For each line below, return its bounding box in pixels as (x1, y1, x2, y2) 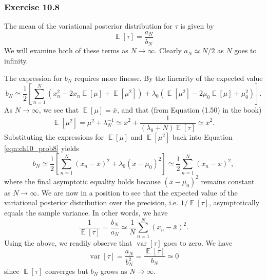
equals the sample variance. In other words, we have (4, 207, 168, 218)
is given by (180, 20, 214, 31)
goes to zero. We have (164, 237, 233, 248)
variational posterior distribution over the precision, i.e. (4, 197, 179, 208)
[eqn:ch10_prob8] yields (4, 142, 79, 153)
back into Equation (172, 131, 233, 142)
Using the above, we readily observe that (4, 237, 132, 248)
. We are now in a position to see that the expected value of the (37, 187, 238, 198)
